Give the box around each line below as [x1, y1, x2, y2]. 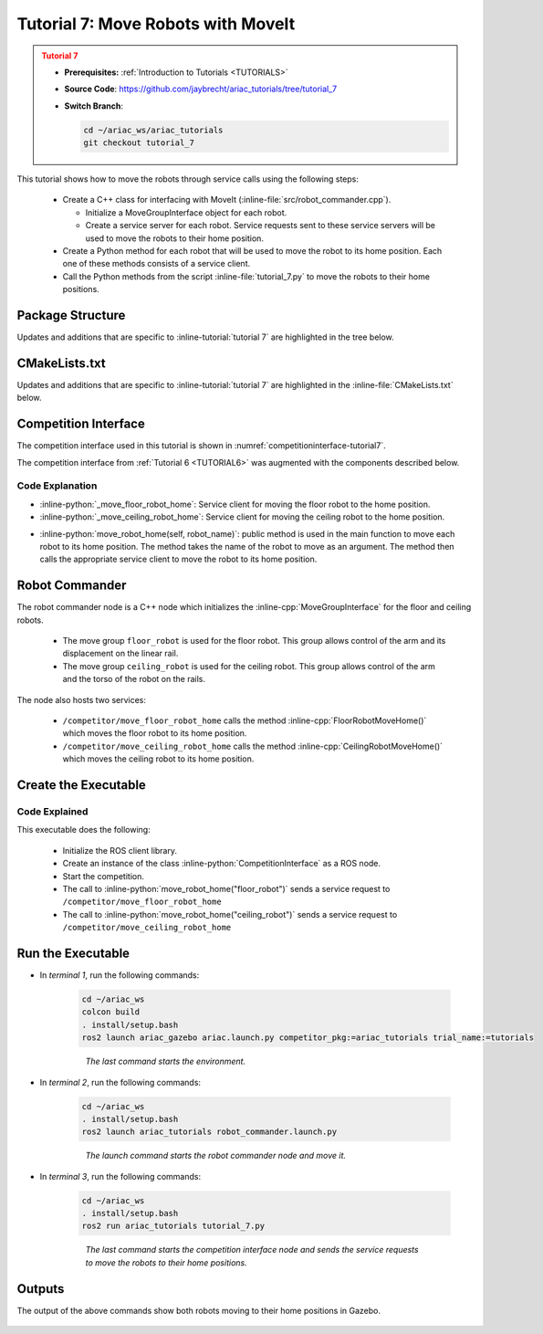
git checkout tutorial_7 [83, 138, 195, 148]
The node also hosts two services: [16, 694, 146, 705]
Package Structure [16, 308, 126, 323]
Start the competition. [62, 870, 145, 881]
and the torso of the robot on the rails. [62, 674, 205, 685]
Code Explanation [16, 479, 98, 492]
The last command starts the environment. [85, 1056, 246, 1067]
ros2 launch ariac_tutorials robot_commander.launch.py [81, 1127, 338, 1137]
